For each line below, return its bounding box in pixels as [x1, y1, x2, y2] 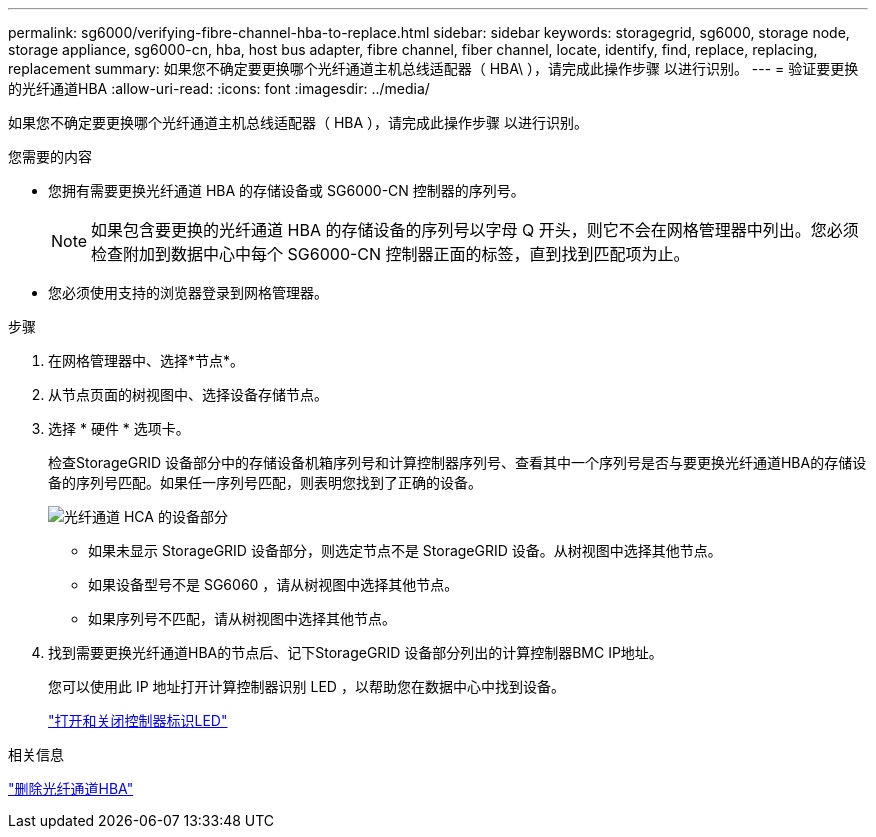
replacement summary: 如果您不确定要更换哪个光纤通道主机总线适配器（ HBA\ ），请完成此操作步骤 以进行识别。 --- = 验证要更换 [8, 60, 859, 77]
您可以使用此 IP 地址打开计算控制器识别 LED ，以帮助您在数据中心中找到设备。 [48, 678, 565, 695]
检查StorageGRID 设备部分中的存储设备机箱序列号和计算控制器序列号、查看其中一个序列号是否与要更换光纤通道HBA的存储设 [48, 454, 867, 471]
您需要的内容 [8, 148, 92, 165]
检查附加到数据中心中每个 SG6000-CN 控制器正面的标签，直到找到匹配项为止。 [91, 244, 690, 264]
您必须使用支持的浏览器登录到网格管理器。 [48, 284, 328, 301]
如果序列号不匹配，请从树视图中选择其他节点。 [88, 610, 396, 627]
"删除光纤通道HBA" [8, 780, 134, 797]
